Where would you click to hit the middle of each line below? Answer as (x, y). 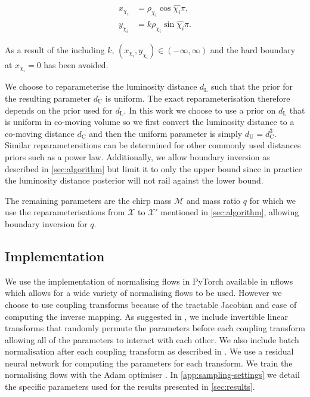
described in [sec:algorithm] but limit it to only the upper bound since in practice (154, 168)
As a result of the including (55, 50)
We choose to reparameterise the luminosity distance (101, 86)
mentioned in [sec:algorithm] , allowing (230, 212)
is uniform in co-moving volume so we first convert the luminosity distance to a (150, 122)
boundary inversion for (46, 223)
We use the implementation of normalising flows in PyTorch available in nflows (149, 281)
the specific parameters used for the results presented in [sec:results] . (130, 387)
